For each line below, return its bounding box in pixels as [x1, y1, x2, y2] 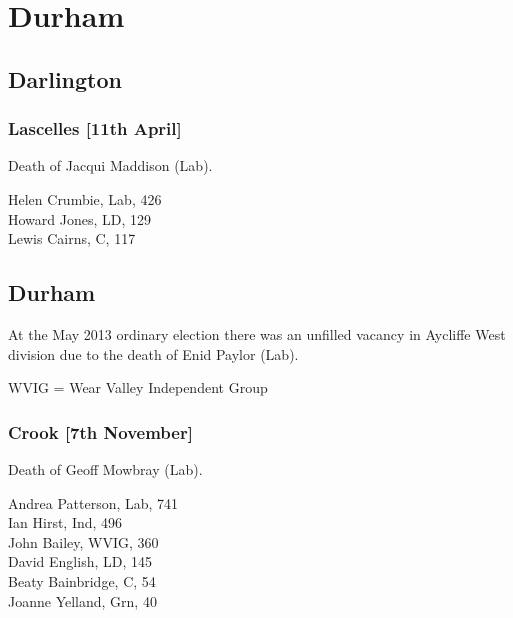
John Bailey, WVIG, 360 [8, 531, 159, 552]
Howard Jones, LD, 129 [8, 208, 152, 229]
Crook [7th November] [8, 419, 193, 444]
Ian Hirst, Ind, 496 [8, 512, 123, 533]
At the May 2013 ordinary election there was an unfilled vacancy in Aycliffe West [8, 323, 506, 344]
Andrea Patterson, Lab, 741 [8, 492, 179, 513]
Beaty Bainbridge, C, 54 [8, 570, 156, 591]
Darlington [8, 63, 122, 94]
